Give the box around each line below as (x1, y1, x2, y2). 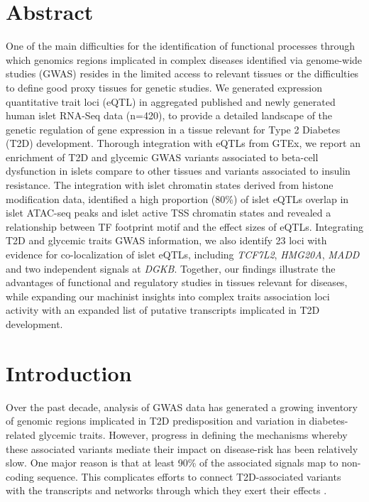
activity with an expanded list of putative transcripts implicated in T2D (6, 302, 320, 317)
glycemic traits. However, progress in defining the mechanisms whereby (38, 427, 348, 442)
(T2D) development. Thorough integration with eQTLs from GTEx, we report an (6, 136, 360, 151)
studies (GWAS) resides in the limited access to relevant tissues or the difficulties (6, 66, 359, 81)
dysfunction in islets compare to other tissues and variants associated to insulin (6, 163, 351, 178)
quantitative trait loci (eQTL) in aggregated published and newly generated (6, 94, 336, 109)
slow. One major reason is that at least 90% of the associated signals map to (6, 455, 338, 470)
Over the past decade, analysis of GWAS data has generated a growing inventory (6, 399, 358, 414)
